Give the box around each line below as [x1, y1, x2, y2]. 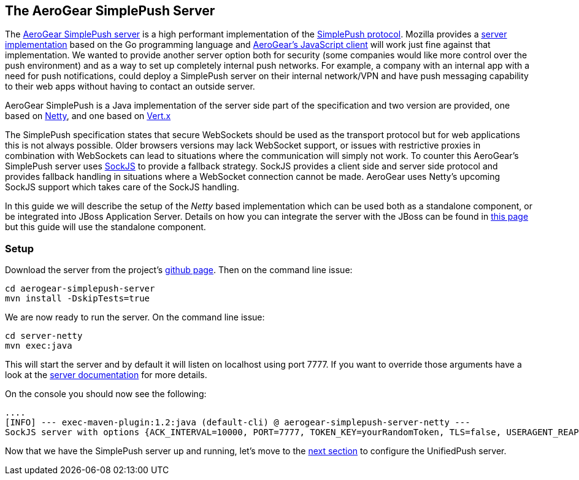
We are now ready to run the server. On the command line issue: [5, 312, 265, 323]
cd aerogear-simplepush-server [5, 284, 155, 294]
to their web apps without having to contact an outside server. [5, 81, 255, 92]
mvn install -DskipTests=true [5, 293, 150, 304]
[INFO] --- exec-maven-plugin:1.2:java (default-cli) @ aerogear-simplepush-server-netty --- [5, 417, 470, 428]
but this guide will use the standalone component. [5, 222, 206, 233]
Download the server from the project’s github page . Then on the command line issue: [5, 265, 353, 276]
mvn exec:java [5, 341, 72, 351]
